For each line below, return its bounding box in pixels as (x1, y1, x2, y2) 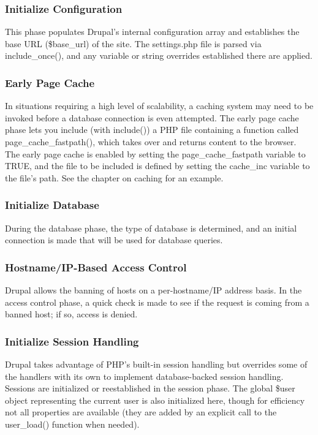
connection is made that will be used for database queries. (5, 233, 223, 246)
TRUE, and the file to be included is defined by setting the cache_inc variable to (5, 159, 310, 172)
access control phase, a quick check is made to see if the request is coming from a (5, 295, 309, 308)
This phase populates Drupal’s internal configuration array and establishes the (5, 25, 300, 38)
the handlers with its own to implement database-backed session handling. (5, 369, 284, 382)
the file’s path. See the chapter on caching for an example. (5, 171, 224, 184)
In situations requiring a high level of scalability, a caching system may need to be (5, 99, 314, 112)
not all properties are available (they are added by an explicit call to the (5, 406, 277, 418)
